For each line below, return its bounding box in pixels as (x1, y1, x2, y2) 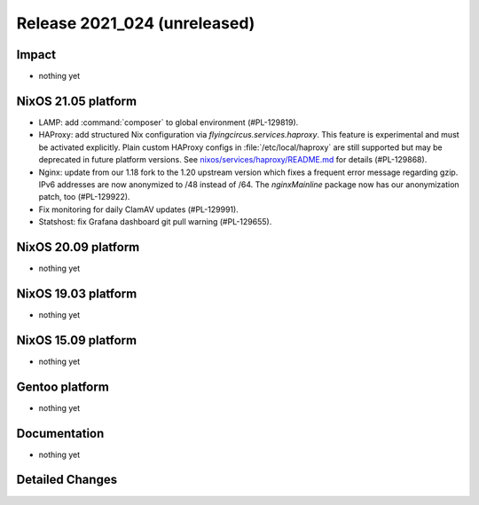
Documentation (16, 426, 105, 441)
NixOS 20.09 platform (16, 240, 140, 255)
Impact (16, 47, 57, 62)
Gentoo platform (16, 379, 110, 394)
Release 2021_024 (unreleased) (16, 13, 255, 33)
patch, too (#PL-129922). (38, 192, 130, 202)
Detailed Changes (16, 472, 118, 487)
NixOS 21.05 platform (16, 93, 137, 108)
